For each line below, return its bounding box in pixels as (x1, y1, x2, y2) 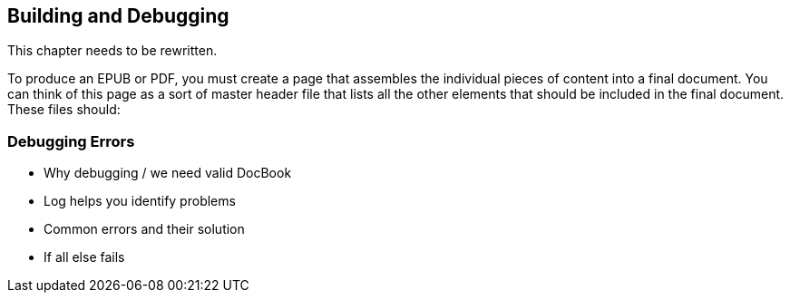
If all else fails (44, 249, 125, 266)
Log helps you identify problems (44, 193, 236, 209)
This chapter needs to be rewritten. (7, 43, 218, 59)
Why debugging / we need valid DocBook (44, 165, 292, 181)
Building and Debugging (7, 5, 229, 27)
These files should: (7, 102, 121, 118)
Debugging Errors (7, 131, 135, 150)
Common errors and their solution (44, 221, 245, 237)
